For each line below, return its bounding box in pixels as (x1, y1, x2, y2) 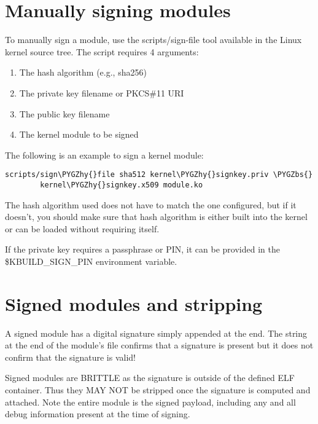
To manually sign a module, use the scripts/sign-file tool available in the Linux (5, 33, 302, 46)
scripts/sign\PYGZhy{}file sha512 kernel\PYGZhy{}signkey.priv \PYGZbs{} (5, 170, 313, 179)
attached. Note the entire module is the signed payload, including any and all (5, 395, 296, 408)
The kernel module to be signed (19, 128, 139, 141)
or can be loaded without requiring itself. (5, 222, 160, 235)
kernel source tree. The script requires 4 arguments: (5, 45, 199, 58)
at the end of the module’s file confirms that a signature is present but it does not (5, 339, 314, 351)
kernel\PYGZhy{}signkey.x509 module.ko (40, 180, 203, 189)
